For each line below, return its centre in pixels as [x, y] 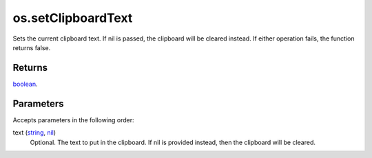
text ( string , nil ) [34, 133]
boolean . [25, 84]
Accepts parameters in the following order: [73, 120]
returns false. [32, 47]
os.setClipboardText [73, 18]
